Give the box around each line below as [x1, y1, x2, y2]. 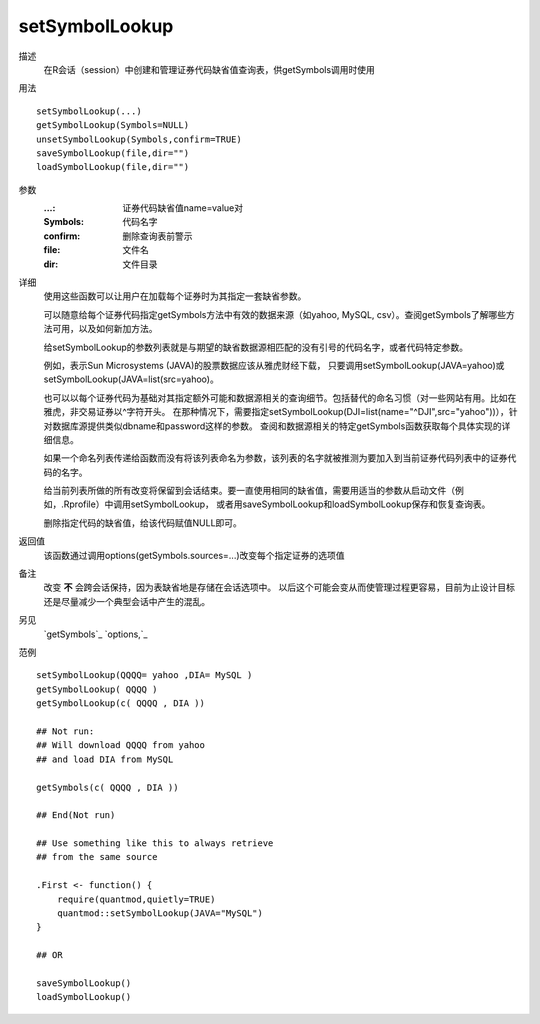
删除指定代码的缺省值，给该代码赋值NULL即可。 [43, 516, 242, 529]
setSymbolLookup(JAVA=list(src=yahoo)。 [43, 373, 219, 385]
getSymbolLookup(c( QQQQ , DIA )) [36, 698, 205, 709]
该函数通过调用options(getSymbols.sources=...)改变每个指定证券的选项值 [43, 549, 345, 561]
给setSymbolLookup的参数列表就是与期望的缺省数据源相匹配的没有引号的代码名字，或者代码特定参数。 [43, 341, 469, 353]
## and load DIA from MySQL [36, 753, 174, 765]
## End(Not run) [36, 810, 116, 821]
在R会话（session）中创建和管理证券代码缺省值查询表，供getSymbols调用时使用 [43, 63, 375, 75]
